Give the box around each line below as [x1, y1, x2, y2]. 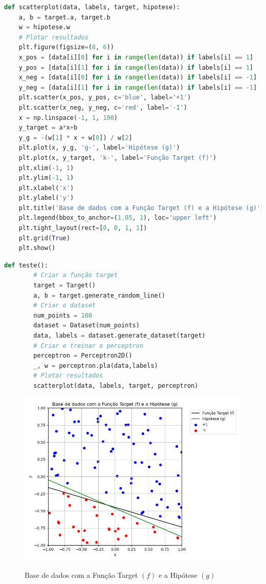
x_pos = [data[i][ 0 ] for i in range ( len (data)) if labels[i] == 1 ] [18, 53, 253, 61]
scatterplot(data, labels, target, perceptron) [33, 382, 198, 389]
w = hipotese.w [18, 24, 70, 31]
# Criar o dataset [33, 302, 96, 309]
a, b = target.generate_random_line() [33, 291, 166, 299]
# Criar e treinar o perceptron [33, 342, 144, 349]
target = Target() [33, 282, 96, 289]
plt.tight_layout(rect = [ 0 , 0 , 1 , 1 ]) [18, 224, 147, 232]
